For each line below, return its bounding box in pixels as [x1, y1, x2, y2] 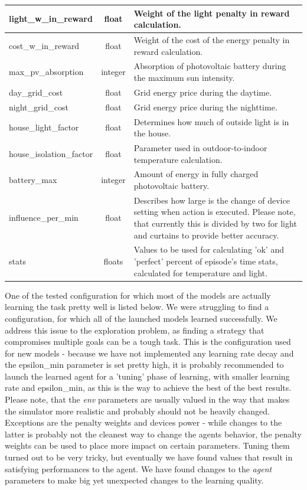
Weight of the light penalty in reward [133, 6, 290, 19]
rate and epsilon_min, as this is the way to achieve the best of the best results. [5, 381, 292, 394]
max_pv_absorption [9, 66, 84, 78]
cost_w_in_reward [9, 39, 80, 51]
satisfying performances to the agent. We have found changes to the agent [5, 462, 272, 475]
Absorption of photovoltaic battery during [133, 60, 286, 72]
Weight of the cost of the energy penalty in [133, 33, 290, 45]
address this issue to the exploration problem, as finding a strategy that [5, 324, 264, 336]
